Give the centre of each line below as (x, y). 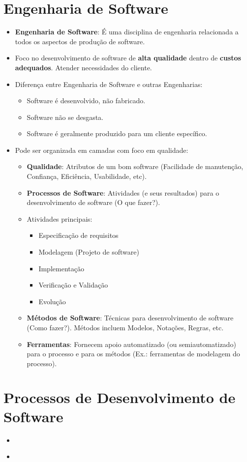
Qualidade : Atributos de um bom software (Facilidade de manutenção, (135, 166)
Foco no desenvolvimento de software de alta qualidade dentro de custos (128, 58)
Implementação (61, 268)
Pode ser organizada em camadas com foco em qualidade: (102, 150)
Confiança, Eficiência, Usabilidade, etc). (87, 176)
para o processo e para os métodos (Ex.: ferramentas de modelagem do (133, 354)
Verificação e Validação (73, 285)
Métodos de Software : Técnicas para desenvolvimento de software (130, 318)
